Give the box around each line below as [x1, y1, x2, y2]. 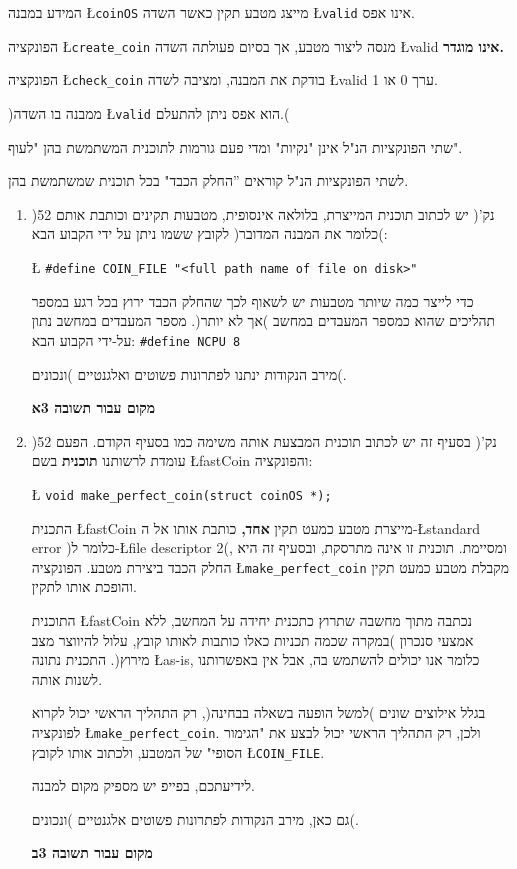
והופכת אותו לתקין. [31, 576, 137, 597]
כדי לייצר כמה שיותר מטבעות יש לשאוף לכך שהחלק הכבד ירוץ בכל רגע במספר [31, 290, 474, 311]
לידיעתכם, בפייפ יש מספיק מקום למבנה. [31, 775, 255, 796]
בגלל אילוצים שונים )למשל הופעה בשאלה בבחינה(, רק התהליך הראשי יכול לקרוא [31, 702, 486, 723]
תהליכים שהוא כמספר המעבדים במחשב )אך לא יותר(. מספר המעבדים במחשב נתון [31, 310, 496, 331]
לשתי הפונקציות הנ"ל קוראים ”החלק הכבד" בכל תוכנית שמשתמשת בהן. [8, 170, 409, 191]
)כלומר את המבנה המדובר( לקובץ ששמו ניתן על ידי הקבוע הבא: [31, 223, 388, 244]
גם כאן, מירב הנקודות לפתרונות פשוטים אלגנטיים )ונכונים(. [31, 808, 359, 829]
